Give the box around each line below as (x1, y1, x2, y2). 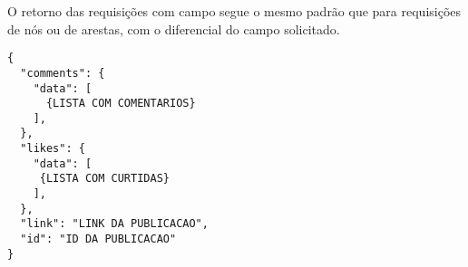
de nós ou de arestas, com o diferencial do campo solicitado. (7, 19, 340, 38)
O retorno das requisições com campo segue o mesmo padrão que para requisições (7, 2, 462, 20)
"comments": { (20, 66, 105, 80)
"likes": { (20, 142, 85, 156)
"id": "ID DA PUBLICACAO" (20, 233, 177, 246)
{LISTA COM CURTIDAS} (39, 172, 170, 186)
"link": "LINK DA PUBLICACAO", (20, 217, 209, 231)
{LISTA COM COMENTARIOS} (45, 97, 196, 110)
